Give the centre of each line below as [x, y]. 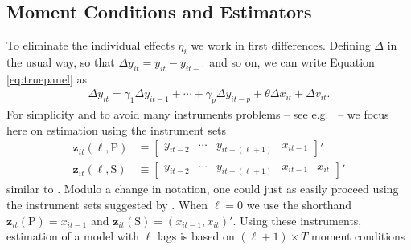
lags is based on [196, 236]
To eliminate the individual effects [90, 45]
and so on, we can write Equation [292, 62]
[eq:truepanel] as [47, 78]
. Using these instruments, [297, 220]
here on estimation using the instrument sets [117, 129]
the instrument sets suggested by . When [107, 205]
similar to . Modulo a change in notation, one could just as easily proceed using [203, 189]
